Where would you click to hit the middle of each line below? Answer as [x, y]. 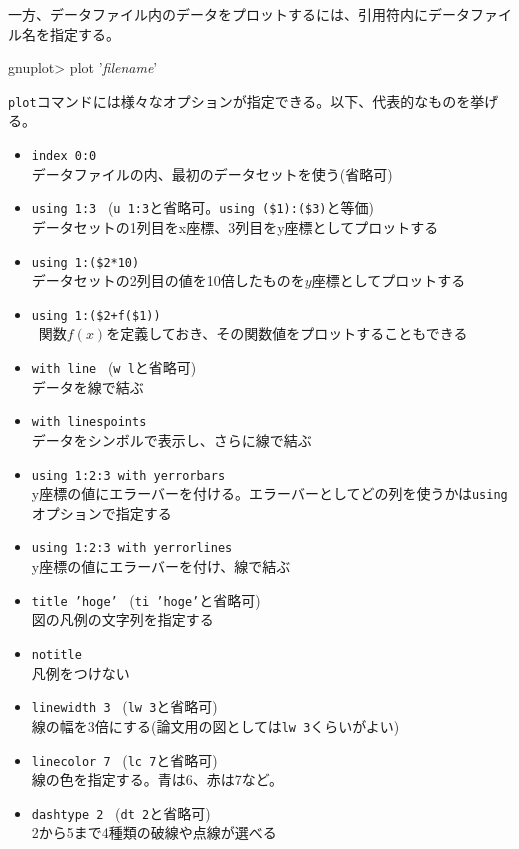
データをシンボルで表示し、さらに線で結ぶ [171, 439]
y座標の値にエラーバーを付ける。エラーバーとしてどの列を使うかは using [269, 493]
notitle [56, 654]
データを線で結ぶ [87, 386]
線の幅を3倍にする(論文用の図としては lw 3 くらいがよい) [215, 725]
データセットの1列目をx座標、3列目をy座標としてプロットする [235, 226]
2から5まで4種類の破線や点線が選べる [154, 832]
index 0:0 [64, 156]
